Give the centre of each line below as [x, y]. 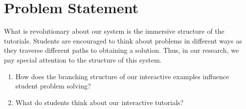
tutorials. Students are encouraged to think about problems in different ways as [123, 40]
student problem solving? [53, 86]
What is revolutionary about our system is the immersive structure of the [114, 31]
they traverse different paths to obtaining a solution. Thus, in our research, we [122, 50]
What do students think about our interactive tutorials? [100, 102]
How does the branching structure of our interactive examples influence [122, 76]
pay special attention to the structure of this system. [83, 59]
